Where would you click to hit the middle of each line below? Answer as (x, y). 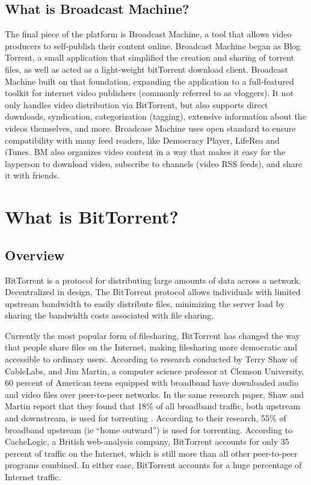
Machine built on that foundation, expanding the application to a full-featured (149, 81)
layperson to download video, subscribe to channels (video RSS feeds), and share (154, 163)
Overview (35, 255)
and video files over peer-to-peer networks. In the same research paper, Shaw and (155, 394)
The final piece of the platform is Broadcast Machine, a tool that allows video (148, 34)
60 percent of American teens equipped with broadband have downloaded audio (152, 383)
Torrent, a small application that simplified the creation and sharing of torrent (150, 57)
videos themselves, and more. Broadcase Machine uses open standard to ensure (150, 128)
